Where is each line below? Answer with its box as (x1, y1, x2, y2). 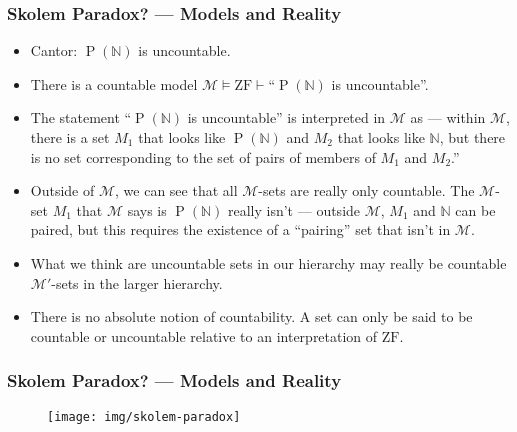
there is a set (30, 127, 110, 147)
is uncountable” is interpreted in (187, 107, 386, 128)
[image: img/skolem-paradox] (47, 409, 241, 424)
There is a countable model (30, 73, 198, 94)
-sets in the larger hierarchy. (51, 272, 223, 293)
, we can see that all (115, 180, 238, 201)
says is (127, 199, 167, 220)
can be (455, 199, 496, 220)
